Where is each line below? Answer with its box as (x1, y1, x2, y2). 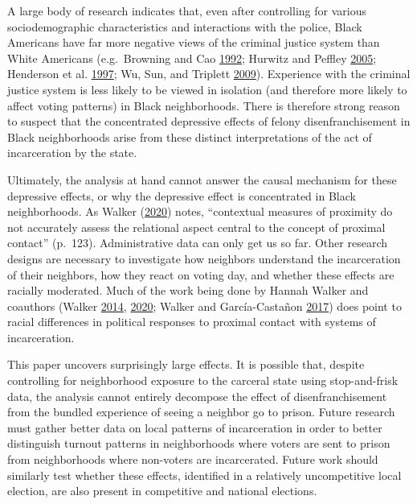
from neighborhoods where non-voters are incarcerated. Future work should (7, 451, 378, 468)
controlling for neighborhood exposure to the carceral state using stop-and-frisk (7, 372, 399, 389)
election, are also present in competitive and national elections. (7, 482, 317, 499)
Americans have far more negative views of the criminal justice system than (7, 34, 380, 51)
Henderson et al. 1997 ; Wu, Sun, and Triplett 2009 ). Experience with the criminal (7, 65, 411, 82)
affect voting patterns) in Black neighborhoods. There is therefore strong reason (7, 97, 400, 114)
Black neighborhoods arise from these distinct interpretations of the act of (7, 128, 372, 145)
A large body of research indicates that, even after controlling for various (7, 2, 366, 19)
